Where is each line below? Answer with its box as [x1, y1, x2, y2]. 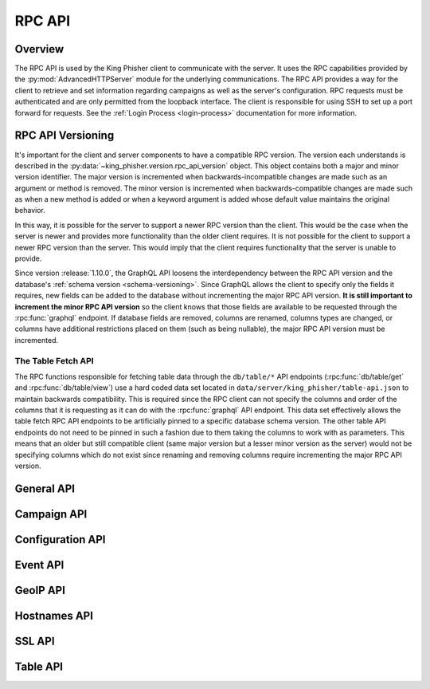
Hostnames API [14, 608, 93, 622]
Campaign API [14, 507, 88, 521]
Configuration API [14, 533, 106, 546]
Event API [14, 558, 64, 572]
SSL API [14, 634, 55, 648]
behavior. [14, 206, 45, 215]
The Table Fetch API [14, 355, 95, 366]
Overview [14, 42, 64, 56]
